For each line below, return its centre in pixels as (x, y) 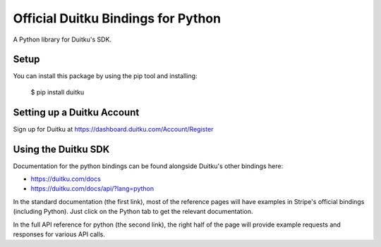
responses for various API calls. (59, 234)
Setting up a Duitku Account (76, 112)
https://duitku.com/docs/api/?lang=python (92, 189)
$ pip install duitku (58, 92)
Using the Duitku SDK (61, 149)
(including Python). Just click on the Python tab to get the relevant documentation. (133, 212)
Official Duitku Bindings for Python (117, 18)
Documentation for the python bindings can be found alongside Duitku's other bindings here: (148, 166)
